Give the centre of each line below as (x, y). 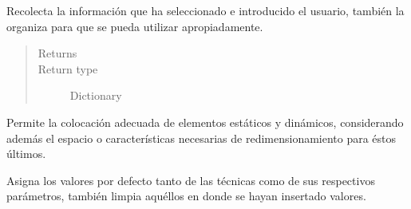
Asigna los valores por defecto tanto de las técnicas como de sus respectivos (191, 180)
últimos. (26, 154)
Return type (68, 68)
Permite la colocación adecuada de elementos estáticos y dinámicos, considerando (205, 122)
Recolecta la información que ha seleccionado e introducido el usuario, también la (205, 10)
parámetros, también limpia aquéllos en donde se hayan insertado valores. (186, 196)
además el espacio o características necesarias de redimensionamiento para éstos (202, 138)
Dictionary (96, 95)
